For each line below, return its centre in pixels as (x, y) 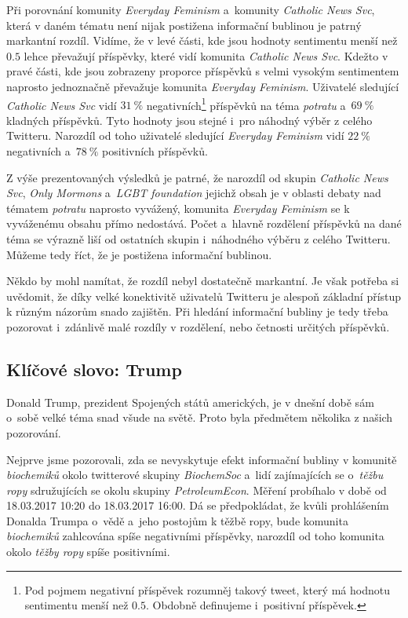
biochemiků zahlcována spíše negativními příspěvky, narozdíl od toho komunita (195, 536)
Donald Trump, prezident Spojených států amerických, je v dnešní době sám (190, 402)
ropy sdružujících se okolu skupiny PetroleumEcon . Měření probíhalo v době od (197, 490)
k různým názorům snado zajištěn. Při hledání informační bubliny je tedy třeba (197, 311)
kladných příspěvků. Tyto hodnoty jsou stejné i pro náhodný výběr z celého (189, 120)
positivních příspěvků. (155, 151)
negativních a (38, 151)
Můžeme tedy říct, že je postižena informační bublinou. (139, 254)
